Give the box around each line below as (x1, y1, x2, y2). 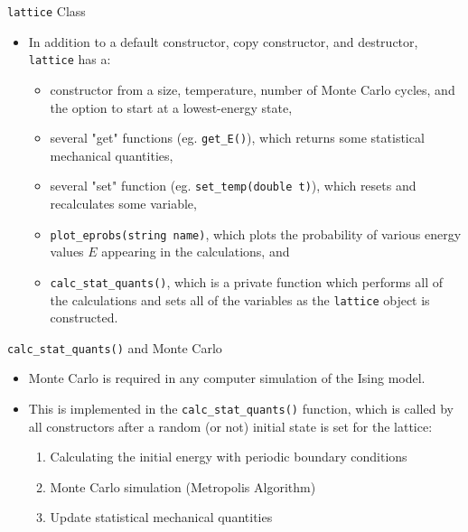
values (50, 242, 84, 261)
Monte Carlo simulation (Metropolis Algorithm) (50, 477, 316, 496)
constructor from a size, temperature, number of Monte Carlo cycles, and (50, 79, 455, 98)
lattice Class (7, 2, 86, 20)
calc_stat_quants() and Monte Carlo (7, 338, 222, 357)
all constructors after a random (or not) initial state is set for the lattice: (28, 416, 433, 435)
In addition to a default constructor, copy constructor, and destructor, (28, 32, 418, 51)
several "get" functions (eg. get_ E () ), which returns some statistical (50, 128, 425, 147)
